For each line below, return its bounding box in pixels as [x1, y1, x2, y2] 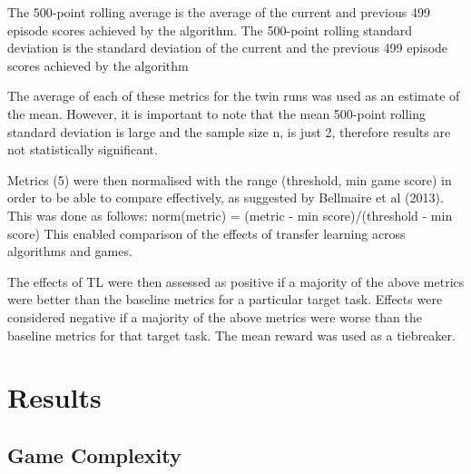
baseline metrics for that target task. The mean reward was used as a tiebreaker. [7, 325, 456, 344]
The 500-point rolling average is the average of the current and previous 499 [7, 3, 430, 21]
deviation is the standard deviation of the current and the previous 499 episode [7, 38, 448, 57]
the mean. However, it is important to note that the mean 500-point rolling [7, 104, 427, 123]
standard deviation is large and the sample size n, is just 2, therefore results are [7, 122, 451, 141]
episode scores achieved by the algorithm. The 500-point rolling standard [7, 20, 413, 39]
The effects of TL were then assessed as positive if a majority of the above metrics [7, 272, 465, 291]
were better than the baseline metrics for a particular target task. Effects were [7, 290, 443, 309]
